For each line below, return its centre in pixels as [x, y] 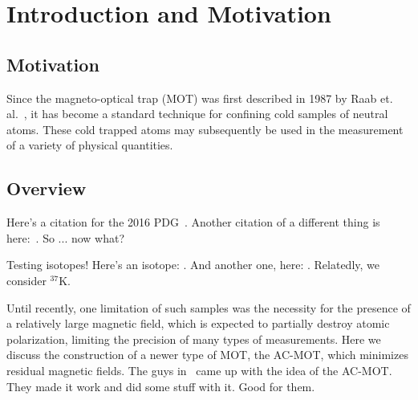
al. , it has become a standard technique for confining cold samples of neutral [197, 114]
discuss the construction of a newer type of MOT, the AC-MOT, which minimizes [207, 355]
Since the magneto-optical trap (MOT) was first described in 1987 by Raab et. [200, 98]
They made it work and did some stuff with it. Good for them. [161, 386]
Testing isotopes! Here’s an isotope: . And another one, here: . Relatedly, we [193, 265]
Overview [47, 188]
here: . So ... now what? [66, 237]
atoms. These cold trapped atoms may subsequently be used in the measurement [205, 129]
